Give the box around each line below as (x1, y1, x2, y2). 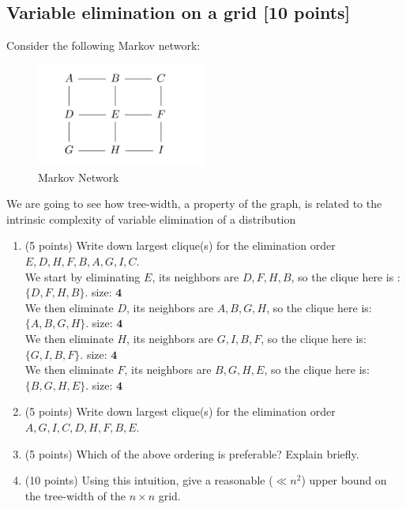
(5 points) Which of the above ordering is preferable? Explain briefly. (24, 445, 359, 462)
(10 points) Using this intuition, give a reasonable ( (24, 472, 273, 488)
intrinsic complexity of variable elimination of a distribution (6, 210, 296, 227)
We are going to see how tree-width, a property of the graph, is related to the (6, 195, 382, 212)
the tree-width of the (24, 487, 126, 503)
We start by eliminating (24, 268, 141, 285)
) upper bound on (301, 472, 387, 488)
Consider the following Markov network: (6, 37, 201, 54)
